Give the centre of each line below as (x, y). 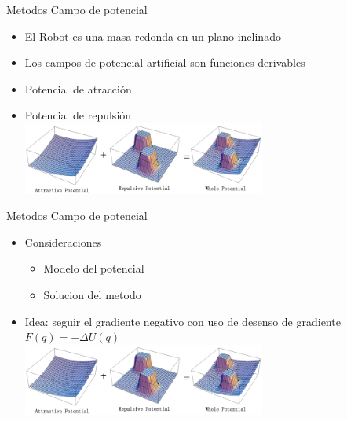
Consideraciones (63, 242)
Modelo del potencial (94, 268)
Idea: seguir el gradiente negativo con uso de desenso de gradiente (183, 321)
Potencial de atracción (78, 88)
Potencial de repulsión (78, 115)
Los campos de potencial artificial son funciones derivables (165, 62)
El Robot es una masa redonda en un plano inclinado (153, 36)
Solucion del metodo (92, 294)
